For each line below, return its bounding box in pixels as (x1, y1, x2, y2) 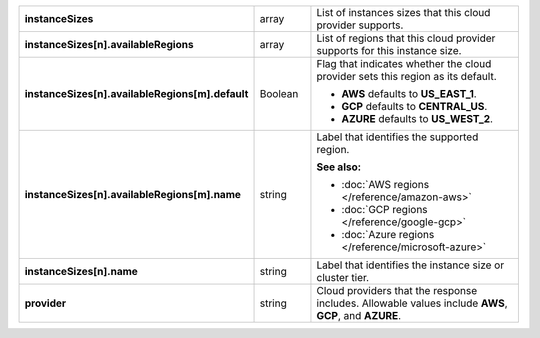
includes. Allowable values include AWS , (316, 296, 508, 310)
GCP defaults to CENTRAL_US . (341, 100, 488, 113)
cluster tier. (316, 271, 370, 284)
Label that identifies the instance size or (316, 258, 505, 272)
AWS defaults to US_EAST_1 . (341, 87, 477, 100)
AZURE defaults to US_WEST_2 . (341, 112, 494, 125)
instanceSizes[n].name (24, 265, 139, 278)
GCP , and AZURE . (316, 309, 402, 322)
